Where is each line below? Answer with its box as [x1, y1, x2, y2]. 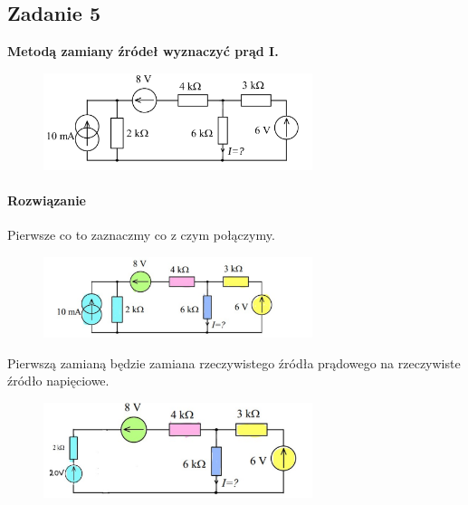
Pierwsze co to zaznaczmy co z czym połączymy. [7, 225, 275, 244]
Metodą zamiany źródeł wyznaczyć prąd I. [7, 42, 279, 61]
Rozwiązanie [7, 190, 86, 209]
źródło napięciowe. [7, 371, 110, 390]
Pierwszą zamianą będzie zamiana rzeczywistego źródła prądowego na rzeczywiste [7, 353, 461, 372]
